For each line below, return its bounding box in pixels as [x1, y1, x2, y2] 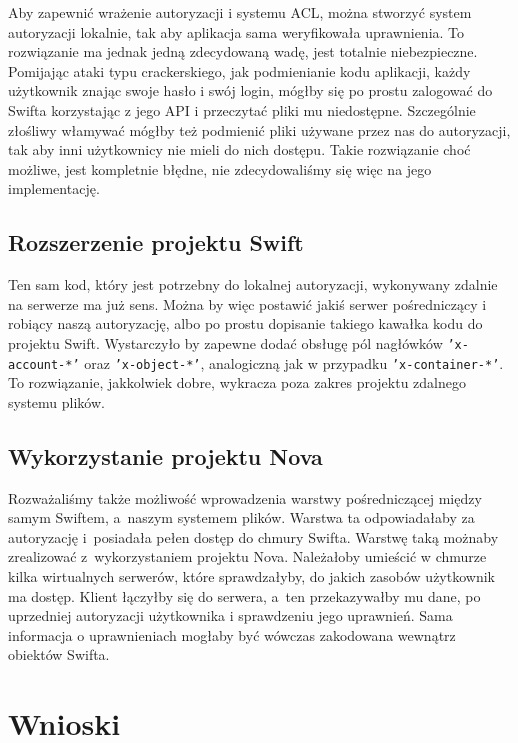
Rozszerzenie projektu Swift [8, 227, 304, 258]
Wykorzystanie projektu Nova [8, 440, 323, 471]
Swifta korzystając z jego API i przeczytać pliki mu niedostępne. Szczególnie [8, 99, 476, 120]
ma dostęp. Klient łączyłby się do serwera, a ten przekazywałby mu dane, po [8, 585, 481, 606]
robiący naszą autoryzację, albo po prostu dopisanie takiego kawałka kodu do [8, 313, 483, 334]
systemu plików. [8, 391, 105, 412]
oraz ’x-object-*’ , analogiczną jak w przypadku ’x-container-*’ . [84, 352, 504, 373]
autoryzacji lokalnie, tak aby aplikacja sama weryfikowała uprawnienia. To [8, 21, 465, 42]
